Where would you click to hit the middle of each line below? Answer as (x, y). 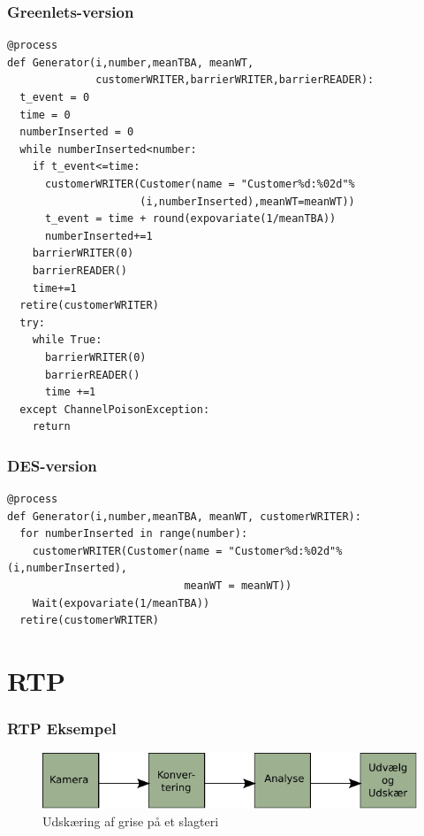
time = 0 (45, 115)
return (51, 427)
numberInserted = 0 (77, 132)
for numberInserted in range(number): (134, 534)
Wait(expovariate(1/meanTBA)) (121, 603)
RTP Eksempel (62, 729)
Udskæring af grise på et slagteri (131, 821)
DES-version (52, 465)
